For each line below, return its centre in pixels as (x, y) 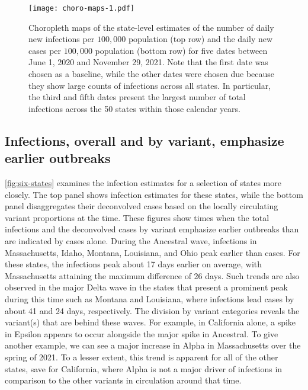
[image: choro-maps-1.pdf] (81, 8)
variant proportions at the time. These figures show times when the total (137, 217)
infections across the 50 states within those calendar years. (135, 108)
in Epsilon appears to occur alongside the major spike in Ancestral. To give (142, 333)
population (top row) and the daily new (200, 39)
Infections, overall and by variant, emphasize (145, 140)
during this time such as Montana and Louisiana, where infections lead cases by (150, 298)
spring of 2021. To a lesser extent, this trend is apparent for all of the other (142, 357)
